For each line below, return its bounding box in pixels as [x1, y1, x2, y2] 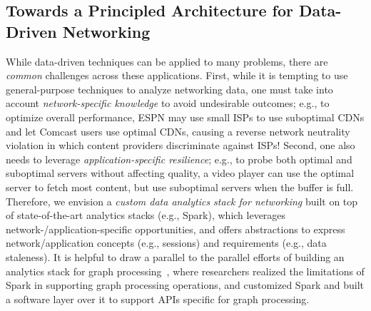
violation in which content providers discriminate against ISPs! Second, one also [6, 138, 355, 153]
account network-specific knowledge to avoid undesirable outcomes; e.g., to [6, 96, 330, 111]
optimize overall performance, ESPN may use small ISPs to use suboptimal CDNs [6, 109, 365, 124]
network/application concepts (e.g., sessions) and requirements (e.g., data [6, 235, 327, 250]
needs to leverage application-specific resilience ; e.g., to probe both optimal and [6, 151, 352, 166]
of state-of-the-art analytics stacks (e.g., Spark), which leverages [6, 208, 286, 223]
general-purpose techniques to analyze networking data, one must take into [6, 81, 333, 96]
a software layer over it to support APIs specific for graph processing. [6, 291, 310, 306]
